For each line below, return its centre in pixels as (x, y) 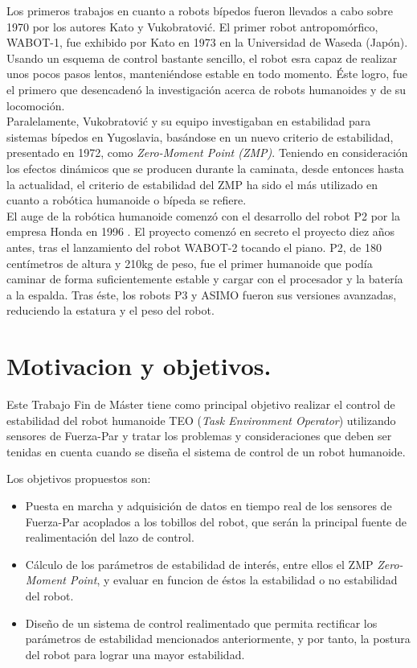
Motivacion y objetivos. (139, 366)
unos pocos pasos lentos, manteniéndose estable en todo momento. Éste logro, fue (207, 74)
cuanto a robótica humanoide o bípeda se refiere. (127, 200)
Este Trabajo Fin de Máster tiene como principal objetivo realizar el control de (201, 404)
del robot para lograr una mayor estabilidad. (135, 654)
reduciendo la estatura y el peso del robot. (110, 310)
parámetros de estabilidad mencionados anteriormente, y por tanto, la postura (218, 639)
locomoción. (36, 105)
